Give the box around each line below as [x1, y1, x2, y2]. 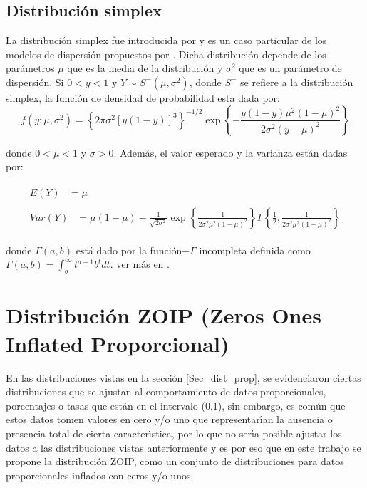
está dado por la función [76, 242, 182, 257]
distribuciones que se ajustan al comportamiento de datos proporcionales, [6, 384, 326, 399]
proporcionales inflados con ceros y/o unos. [6, 467, 194, 482]
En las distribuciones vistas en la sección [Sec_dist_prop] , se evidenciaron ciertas [6, 370, 361, 385]
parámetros [6, 61, 55, 76]
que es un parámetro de [239, 61, 342, 76]
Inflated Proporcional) [6, 328, 229, 358]
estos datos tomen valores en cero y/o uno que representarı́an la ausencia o [6, 412, 333, 427]
